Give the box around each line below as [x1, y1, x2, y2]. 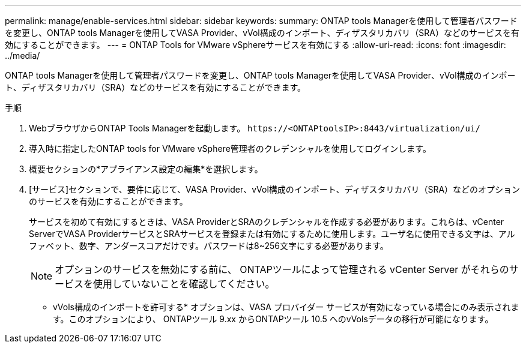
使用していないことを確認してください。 [93, 278, 275, 290]
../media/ [5, 50, 40, 61]
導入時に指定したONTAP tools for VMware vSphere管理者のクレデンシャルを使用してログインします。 [29, 143, 431, 154]
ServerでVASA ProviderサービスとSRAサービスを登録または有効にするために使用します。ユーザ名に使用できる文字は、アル [29, 229, 515, 239]
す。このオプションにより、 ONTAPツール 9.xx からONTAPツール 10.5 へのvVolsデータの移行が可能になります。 [53, 314, 494, 324]
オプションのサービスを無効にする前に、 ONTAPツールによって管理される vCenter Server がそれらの [55, 263, 509, 275]
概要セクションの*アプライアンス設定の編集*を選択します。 [29, 164, 263, 174]
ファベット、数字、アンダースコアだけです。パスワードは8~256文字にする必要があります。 [29, 241, 388, 251]
